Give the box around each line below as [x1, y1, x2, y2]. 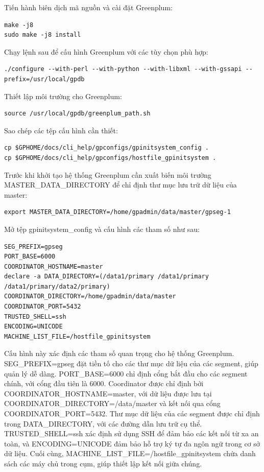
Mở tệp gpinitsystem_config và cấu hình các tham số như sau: [4, 223, 200, 234]
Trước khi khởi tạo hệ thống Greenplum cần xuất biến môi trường [4, 169, 211, 180]
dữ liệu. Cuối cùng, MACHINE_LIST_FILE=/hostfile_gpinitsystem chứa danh [4, 448, 256, 459]
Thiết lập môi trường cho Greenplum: [4, 90, 122, 101]
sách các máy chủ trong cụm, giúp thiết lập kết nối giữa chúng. [4, 458, 202, 468]
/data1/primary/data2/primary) [4, 282, 110, 290]
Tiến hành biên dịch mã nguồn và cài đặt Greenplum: [4, 2, 173, 12]
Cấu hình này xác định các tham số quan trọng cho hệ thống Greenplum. [4, 348, 234, 359]
